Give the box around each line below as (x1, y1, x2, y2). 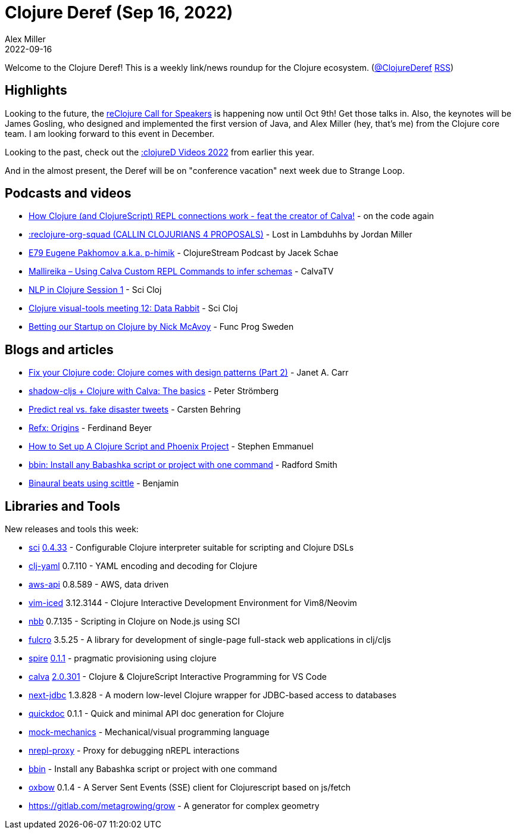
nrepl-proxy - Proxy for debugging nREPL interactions (29, 745, 240, 756)
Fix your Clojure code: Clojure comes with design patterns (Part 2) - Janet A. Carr (29, 367, 349, 378)
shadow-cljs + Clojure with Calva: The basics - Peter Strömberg (29, 386, 279, 396)
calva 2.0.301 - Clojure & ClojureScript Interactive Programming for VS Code (29, 671, 327, 682)
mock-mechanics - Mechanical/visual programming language (29, 727, 270, 738)
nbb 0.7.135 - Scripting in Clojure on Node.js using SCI (29, 616, 240, 627)
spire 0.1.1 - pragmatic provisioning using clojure (29, 653, 217, 664)
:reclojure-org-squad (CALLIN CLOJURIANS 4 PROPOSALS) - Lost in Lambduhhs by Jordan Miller (29, 229, 412, 240)
